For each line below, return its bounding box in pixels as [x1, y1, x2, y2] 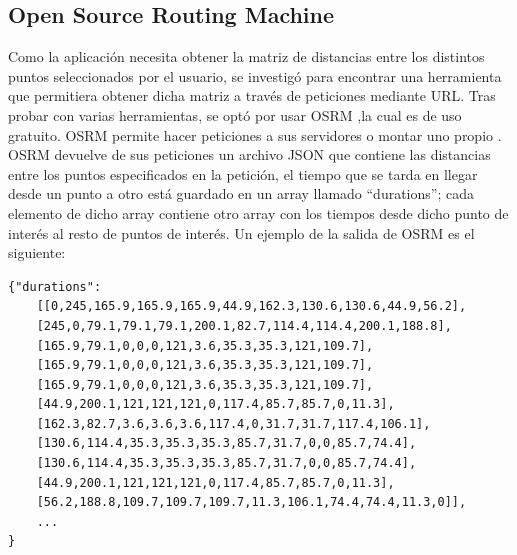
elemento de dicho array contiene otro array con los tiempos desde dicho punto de [8, 202, 509, 223]
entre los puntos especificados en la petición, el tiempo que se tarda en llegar [8, 163, 478, 184]
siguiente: [8, 242, 66, 263]
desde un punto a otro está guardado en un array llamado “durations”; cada [8, 183, 474, 204]
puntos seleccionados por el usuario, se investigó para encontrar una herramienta [8, 65, 502, 86]
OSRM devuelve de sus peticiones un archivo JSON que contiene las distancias [8, 144, 491, 165]
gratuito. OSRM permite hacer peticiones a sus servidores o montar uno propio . [8, 124, 502, 145]
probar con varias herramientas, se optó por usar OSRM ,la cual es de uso [8, 104, 462, 125]
